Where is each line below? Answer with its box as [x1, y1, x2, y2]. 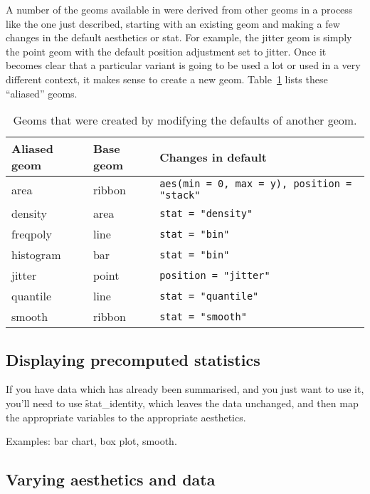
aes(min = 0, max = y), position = [159, 178, 352, 190]
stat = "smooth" [159, 310, 247, 322]
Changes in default [159, 148, 268, 165]
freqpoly [11, 226, 52, 243]
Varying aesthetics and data [6, 468, 216, 490]
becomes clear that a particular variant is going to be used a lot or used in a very [6, 58, 361, 73]
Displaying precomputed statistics [6, 348, 260, 370]
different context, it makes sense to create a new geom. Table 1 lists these [6, 71, 328, 86]
